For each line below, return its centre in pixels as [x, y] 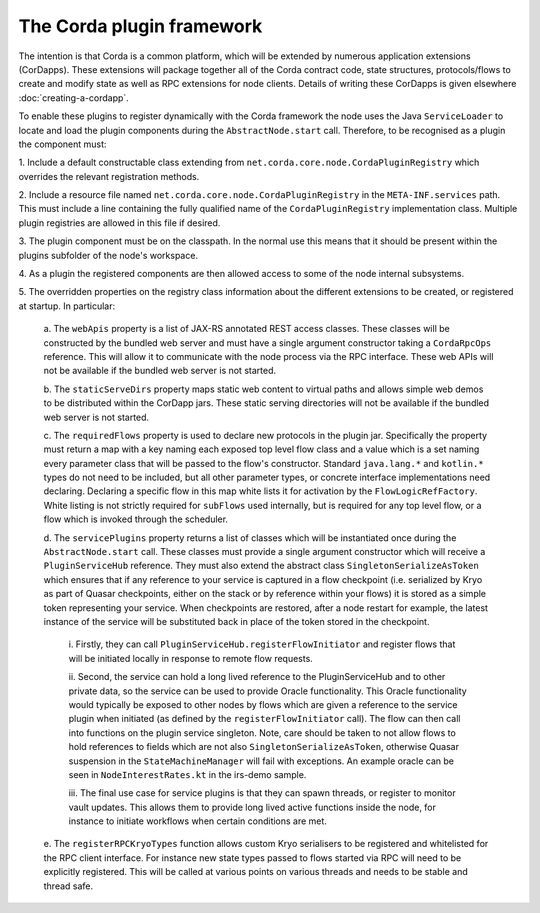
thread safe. [68, 886]
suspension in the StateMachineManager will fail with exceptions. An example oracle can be [261, 761]
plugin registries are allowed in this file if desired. [119, 222]
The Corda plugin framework [140, 26]
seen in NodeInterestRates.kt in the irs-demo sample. [187, 774]
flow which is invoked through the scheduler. [136, 519]
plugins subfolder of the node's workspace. [108, 255]
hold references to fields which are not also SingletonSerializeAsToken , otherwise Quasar [264, 747]
